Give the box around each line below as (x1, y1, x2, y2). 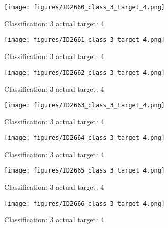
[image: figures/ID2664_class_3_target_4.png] (4, 134, 165, 141)
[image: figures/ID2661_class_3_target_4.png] (4, 36, 165, 44)
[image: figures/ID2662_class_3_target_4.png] (4, 69, 165, 76)
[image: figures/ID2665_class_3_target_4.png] (4, 167, 165, 175)
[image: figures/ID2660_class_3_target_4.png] (4, 4, 165, 11)
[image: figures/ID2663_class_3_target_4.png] (4, 101, 165, 109)
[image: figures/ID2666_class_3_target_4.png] (4, 199, 165, 207)
